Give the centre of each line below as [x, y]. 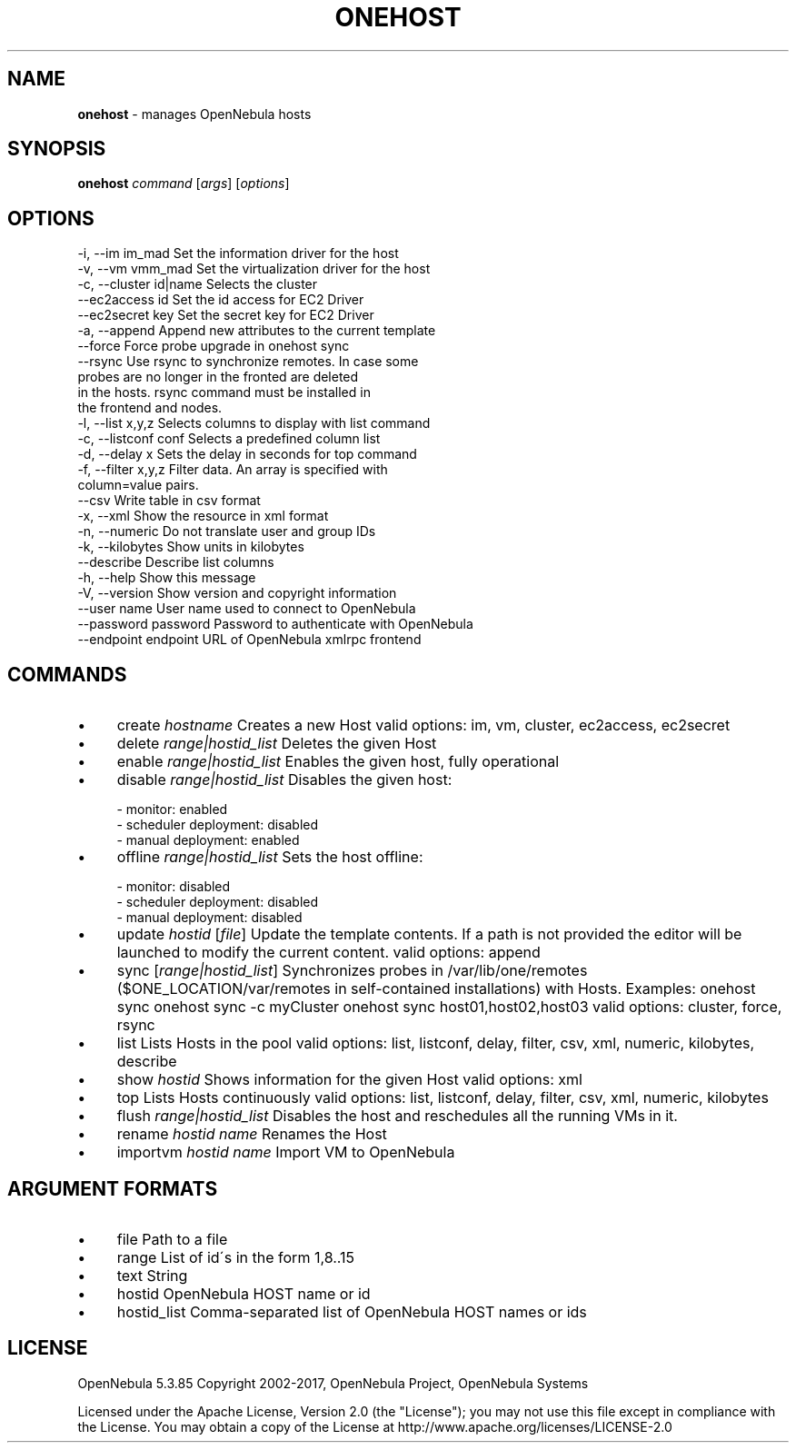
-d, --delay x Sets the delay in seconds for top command [247, 454]
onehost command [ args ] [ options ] [184, 184]
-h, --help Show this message [167, 578]
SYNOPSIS [57, 149]
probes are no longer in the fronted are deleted [218, 377]
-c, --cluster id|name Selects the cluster [198, 284]
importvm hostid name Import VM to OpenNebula [286, 1152]
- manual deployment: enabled [208, 840]
